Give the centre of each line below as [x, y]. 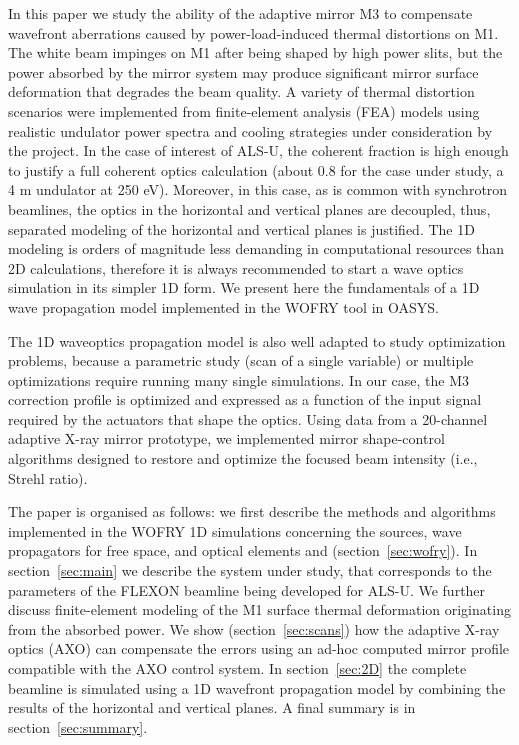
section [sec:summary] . [78, 726]
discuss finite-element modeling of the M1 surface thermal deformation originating [259, 609]
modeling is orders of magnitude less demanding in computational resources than [256, 248]
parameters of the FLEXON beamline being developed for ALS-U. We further [247, 589]
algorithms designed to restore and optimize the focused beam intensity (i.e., [243, 458]
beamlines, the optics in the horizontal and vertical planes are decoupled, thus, [249, 208]
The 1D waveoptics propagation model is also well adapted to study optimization [257, 340]
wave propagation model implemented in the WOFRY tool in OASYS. [223, 306]
